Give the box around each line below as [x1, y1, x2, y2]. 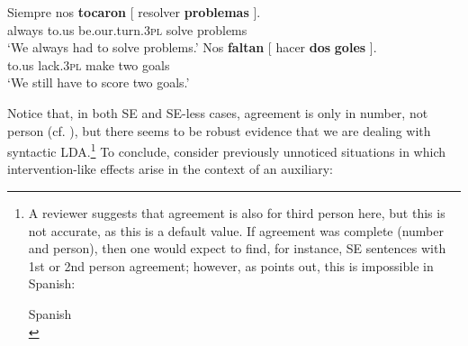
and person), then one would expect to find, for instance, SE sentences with [28, 239, 446, 258]
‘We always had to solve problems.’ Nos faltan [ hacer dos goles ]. [7, 38, 377, 57]
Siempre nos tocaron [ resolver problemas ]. [7, 3, 261, 21]
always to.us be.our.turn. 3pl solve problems [7, 20, 247, 39]
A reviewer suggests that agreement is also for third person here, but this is [28, 204, 445, 222]
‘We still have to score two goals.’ [7, 73, 190, 92]
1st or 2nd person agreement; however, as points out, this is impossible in [28, 256, 434, 275]
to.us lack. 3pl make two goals [7, 55, 170, 74]
